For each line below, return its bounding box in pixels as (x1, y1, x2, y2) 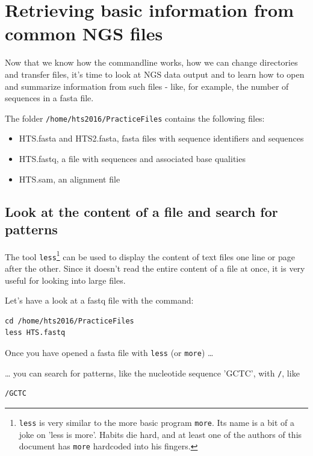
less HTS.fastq (5, 328, 66, 337)
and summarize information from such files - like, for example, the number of (5, 80, 289, 92)
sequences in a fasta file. (5, 92, 94, 104)
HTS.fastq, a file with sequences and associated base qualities (19, 152, 246, 164)
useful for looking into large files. (5, 273, 126, 286)
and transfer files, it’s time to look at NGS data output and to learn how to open (5, 67, 305, 80)
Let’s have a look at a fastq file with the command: (5, 294, 194, 307)
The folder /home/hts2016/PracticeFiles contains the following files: (5, 111, 265, 124)
